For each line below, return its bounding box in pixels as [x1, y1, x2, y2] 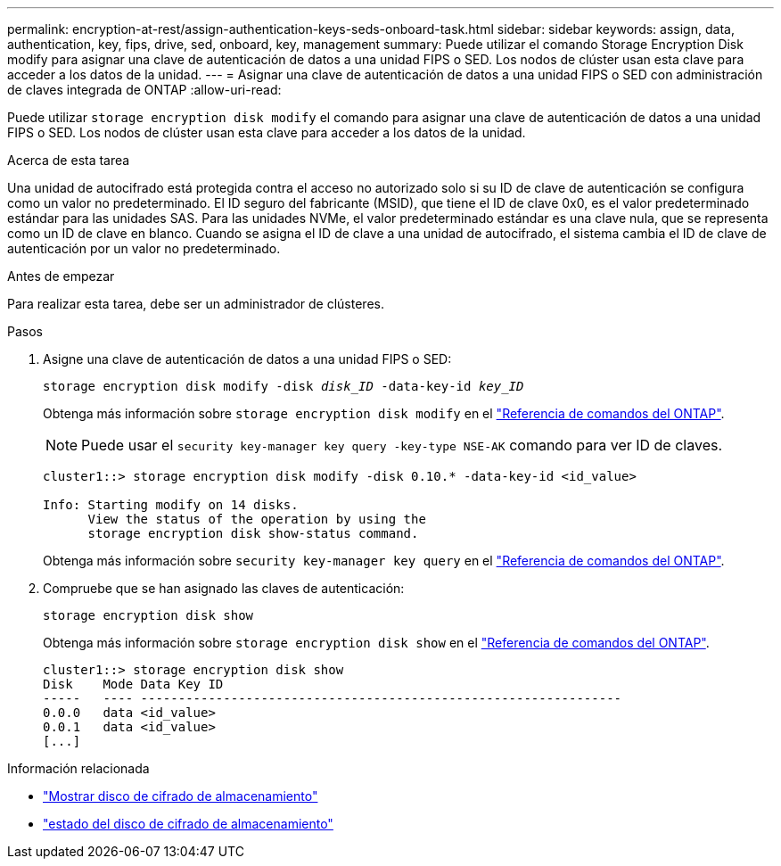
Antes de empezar [7, 268, 115, 284]
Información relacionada [7, 761, 150, 776]
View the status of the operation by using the [87, 512, 426, 526]
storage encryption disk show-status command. [87, 526, 419, 540]
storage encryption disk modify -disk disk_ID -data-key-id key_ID [43, 379, 524, 393]
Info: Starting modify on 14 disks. [43, 498, 299, 512]
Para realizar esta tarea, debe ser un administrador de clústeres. [7, 296, 384, 311]
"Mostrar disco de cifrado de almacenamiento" [43, 788, 318, 804]
